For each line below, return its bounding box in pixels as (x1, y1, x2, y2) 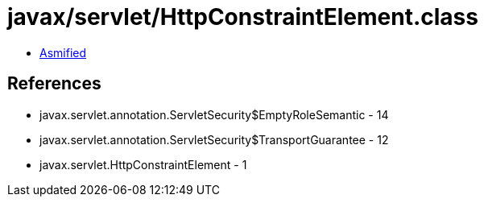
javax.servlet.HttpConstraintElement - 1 (39, 157, 247, 172)
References (7, 73, 101, 94)
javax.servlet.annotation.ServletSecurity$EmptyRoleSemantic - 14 (39, 107, 389, 122)
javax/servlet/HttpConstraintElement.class (7, 3, 478, 31)
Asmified (39, 45, 87, 60)
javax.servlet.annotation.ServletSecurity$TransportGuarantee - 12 (39, 132, 389, 147)
